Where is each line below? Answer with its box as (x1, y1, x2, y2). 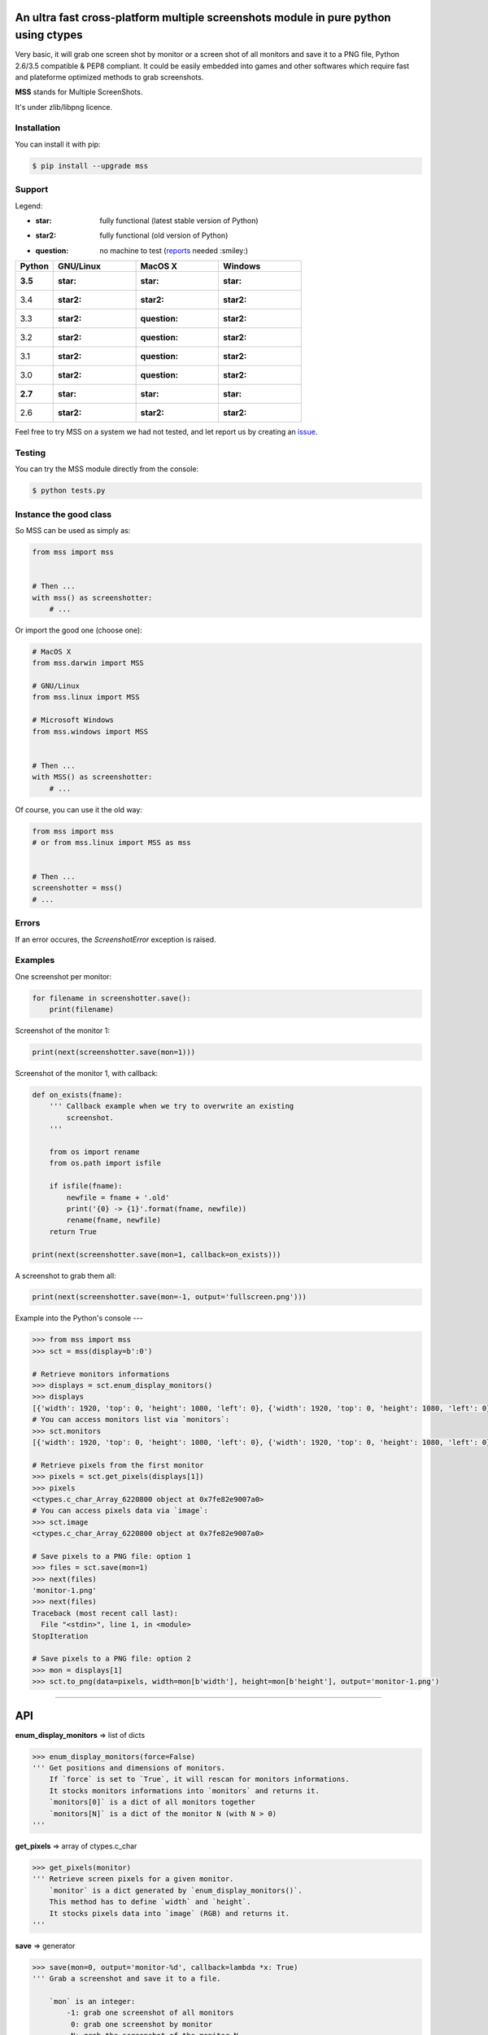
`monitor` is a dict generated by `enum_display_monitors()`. (49, 1885, 303, 1895)
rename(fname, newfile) (66, 1215, 162, 1225)
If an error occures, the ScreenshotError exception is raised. (15, 934, 216, 944)
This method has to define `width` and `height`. (49, 1897, 251, 1906)
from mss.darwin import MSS (32, 659, 144, 667)
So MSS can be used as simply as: (15, 525, 131, 535)
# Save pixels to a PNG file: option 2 (32, 1654, 191, 1664)
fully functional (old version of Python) (99, 230, 229, 240)
